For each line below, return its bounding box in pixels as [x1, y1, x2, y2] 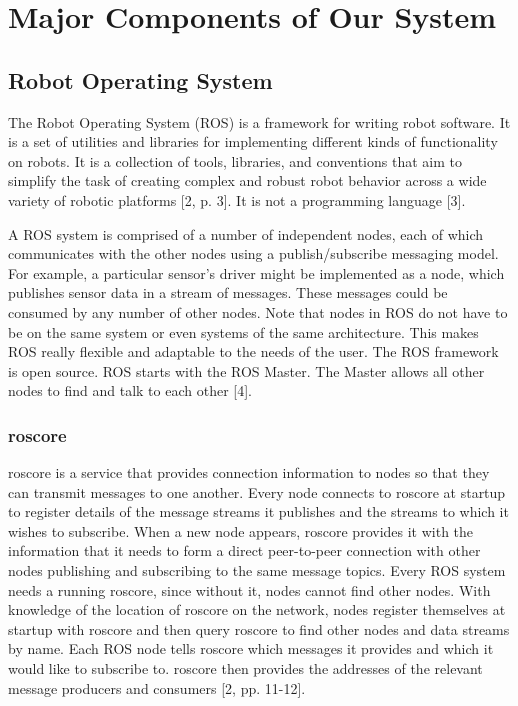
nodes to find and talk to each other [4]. [8, 380, 252, 401]
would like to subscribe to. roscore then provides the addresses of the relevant [8, 658, 483, 679]
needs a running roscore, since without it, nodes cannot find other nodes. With [8, 579, 491, 600]
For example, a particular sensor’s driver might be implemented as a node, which [8, 262, 505, 283]
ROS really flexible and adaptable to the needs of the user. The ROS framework [8, 341, 499, 362]
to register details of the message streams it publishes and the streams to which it [8, 501, 509, 522]
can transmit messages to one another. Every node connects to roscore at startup [8, 481, 506, 502]
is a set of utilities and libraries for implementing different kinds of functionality [8, 131, 498, 152]
